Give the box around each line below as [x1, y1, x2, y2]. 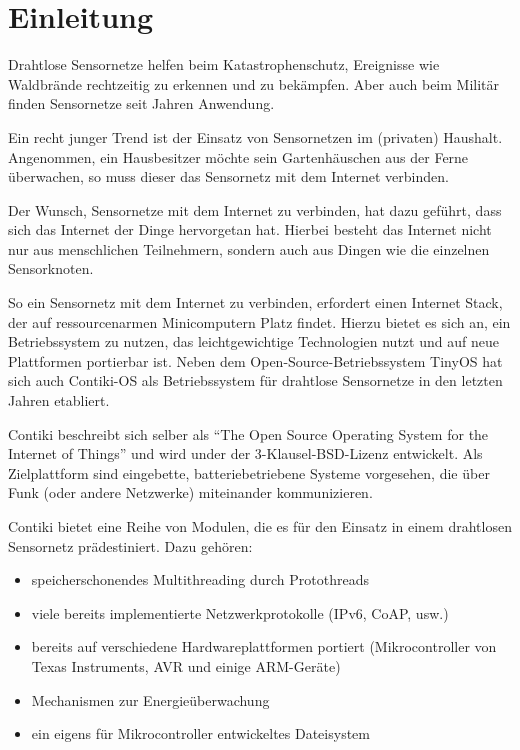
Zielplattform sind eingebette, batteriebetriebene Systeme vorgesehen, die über [8, 462, 490, 483]
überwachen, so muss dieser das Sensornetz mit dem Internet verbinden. [8, 166, 449, 187]
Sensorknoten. [8, 258, 94, 279]
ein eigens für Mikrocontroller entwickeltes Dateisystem [31, 723, 370, 744]
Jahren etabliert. [8, 390, 110, 411]
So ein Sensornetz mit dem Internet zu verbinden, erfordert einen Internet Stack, [8, 292, 503, 313]
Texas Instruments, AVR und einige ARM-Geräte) [31, 655, 341, 676]
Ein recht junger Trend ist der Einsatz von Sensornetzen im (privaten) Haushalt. [8, 126, 503, 147]
